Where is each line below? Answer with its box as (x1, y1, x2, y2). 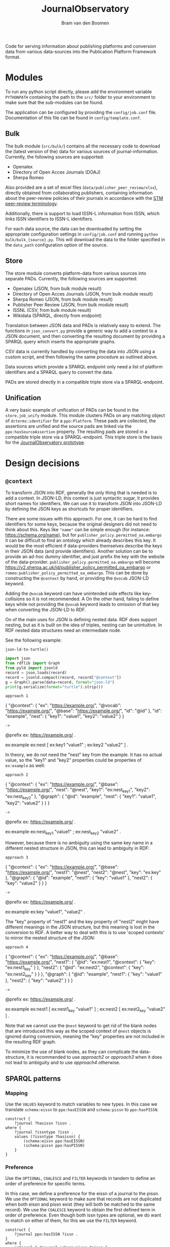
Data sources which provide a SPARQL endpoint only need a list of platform (5, 363, 163, 369)
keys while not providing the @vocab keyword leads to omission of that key (5, 601, 160, 607)
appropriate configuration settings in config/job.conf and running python (5, 231, 158, 237)
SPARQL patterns (5, 1074, 61, 1083)
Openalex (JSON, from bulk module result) (12, 285, 102, 292)
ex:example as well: (5, 763, 45, 769)
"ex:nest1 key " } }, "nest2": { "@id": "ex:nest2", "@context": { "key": (5, 964, 145, 972)
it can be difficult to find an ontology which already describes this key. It (5, 537, 156, 543)
